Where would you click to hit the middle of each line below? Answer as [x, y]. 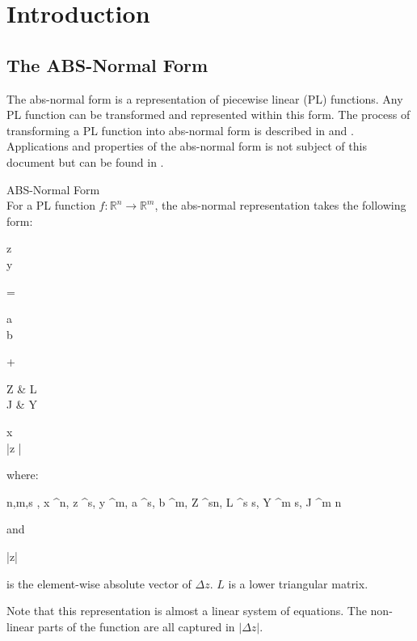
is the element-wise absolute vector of [99, 583]
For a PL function [51, 205]
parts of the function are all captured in [136, 626]
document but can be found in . [85, 161]
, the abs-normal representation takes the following [280, 205]
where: [23, 475]
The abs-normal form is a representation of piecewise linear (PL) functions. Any [205, 98]
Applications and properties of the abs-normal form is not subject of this [187, 146]
